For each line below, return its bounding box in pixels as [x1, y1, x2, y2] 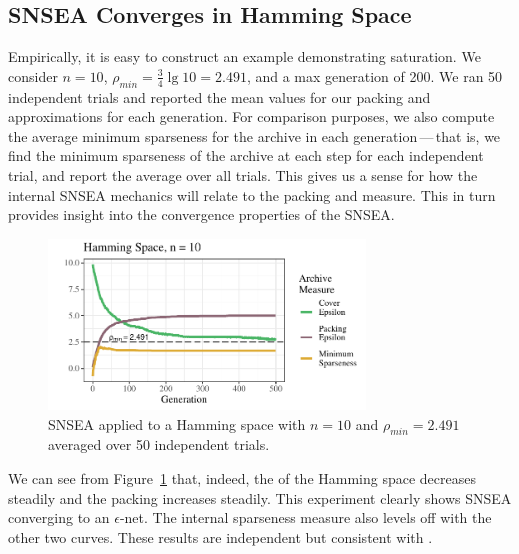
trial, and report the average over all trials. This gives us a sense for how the [8, 164, 478, 185]
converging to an [8, 507, 110, 528]
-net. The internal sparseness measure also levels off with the [119, 507, 492, 528]
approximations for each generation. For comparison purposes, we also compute [8, 106, 495, 127]
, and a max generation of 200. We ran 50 [246, 65, 503, 86]
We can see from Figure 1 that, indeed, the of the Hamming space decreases [8, 467, 477, 488]
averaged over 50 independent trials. [48, 434, 270, 455]
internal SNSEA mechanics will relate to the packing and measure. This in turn [8, 184, 496, 205]
